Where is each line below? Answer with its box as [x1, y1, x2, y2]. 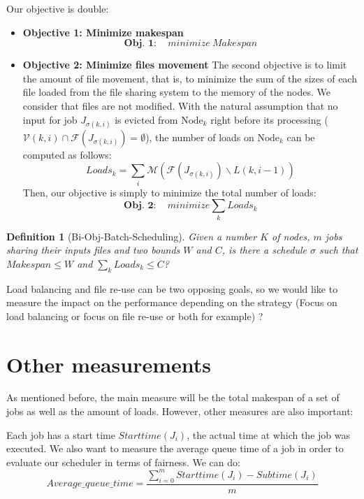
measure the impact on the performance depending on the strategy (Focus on [6, 295, 337, 310]
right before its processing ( [210, 112, 328, 126]
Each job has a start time [6, 427, 115, 442]
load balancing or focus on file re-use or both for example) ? [6, 308, 263, 323]
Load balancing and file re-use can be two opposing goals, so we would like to [6, 281, 338, 296]
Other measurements [6, 349, 212, 378]
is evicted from [115, 112, 178, 126]
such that [319, 243, 358, 257]
